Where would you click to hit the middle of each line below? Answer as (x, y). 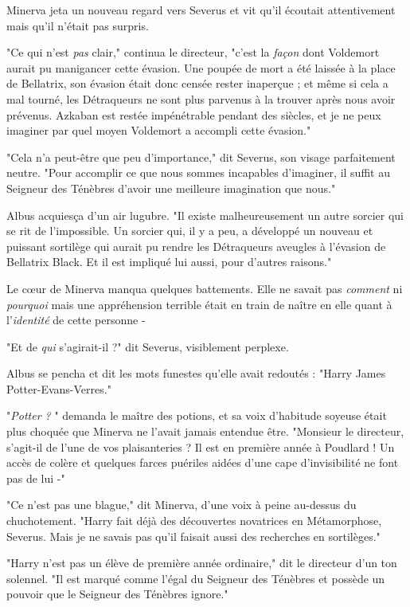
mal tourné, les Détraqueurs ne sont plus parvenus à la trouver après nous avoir (201, 98)
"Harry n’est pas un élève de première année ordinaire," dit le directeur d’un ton (202, 563)
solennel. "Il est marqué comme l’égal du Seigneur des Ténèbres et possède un (196, 578)
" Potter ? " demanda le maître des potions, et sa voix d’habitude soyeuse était (197, 415)
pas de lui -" (36, 478)
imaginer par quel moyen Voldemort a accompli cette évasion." (159, 130)
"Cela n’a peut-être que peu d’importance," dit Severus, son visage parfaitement (201, 157)
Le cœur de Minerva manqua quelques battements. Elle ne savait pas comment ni (205, 288)
